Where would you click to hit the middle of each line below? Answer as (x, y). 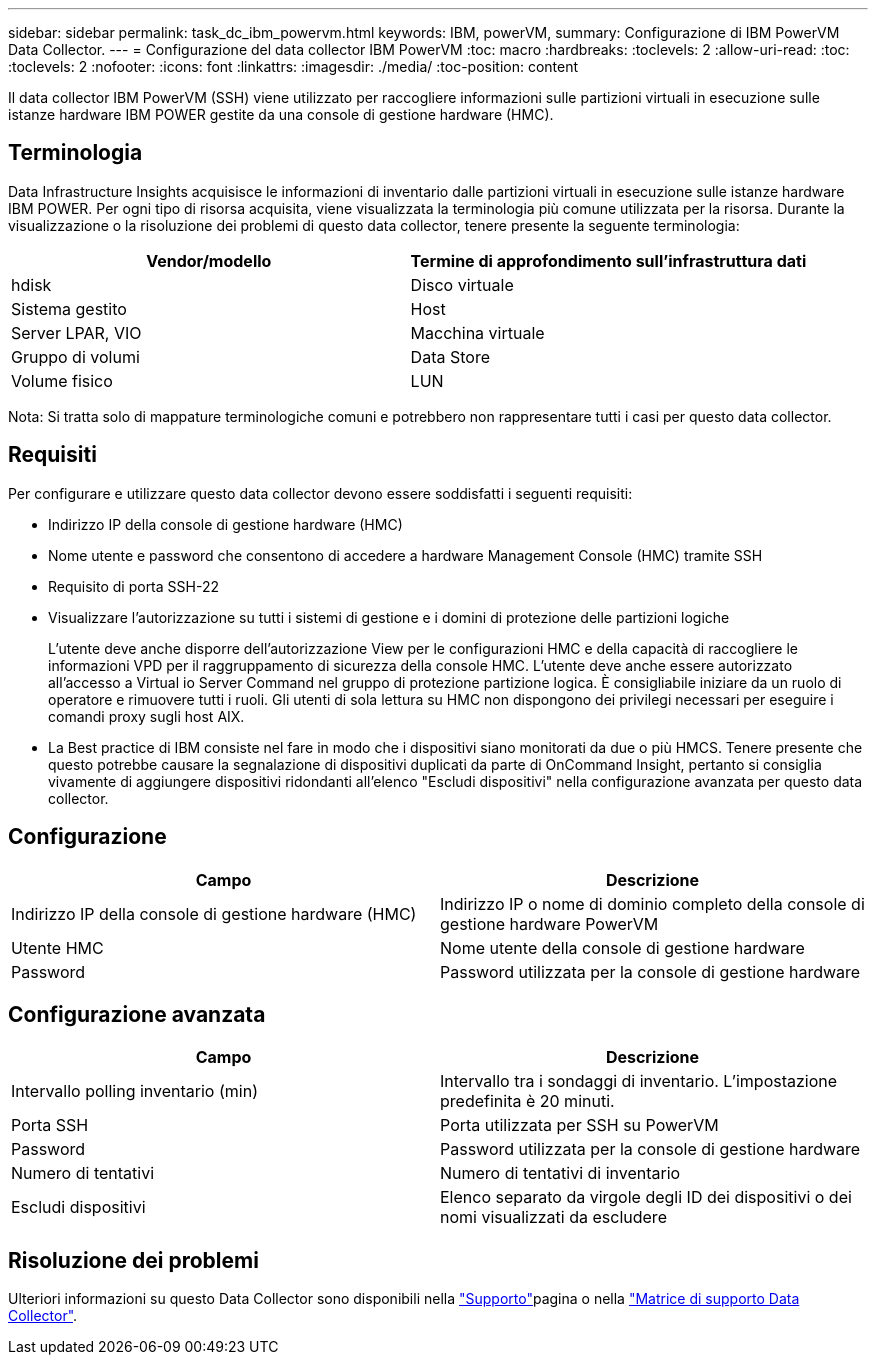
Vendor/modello (209, 260)
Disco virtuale (462, 284)
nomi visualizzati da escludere (553, 1217)
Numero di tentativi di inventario (560, 1173)
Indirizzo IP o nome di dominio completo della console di (652, 903)
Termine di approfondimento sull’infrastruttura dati (608, 260)
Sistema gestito (69, 308)
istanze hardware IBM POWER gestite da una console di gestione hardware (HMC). (281, 114)
